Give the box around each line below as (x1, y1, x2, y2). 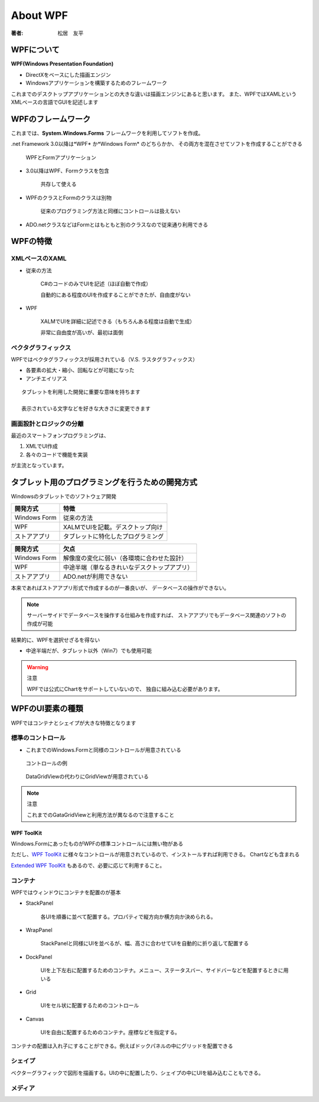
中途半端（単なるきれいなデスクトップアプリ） (63, 563, 194, 572)
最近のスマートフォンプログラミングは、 (11, 432, 109, 439)
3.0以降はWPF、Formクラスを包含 (25, 167, 109, 174)
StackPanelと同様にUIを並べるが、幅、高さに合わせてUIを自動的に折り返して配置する (40, 940, 249, 947)
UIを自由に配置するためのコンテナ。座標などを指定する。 (40, 1029, 180, 1036)
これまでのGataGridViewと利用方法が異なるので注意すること (27, 811, 175, 818)
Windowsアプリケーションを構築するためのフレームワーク (25, 80, 168, 87)
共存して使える (40, 181, 77, 188)
